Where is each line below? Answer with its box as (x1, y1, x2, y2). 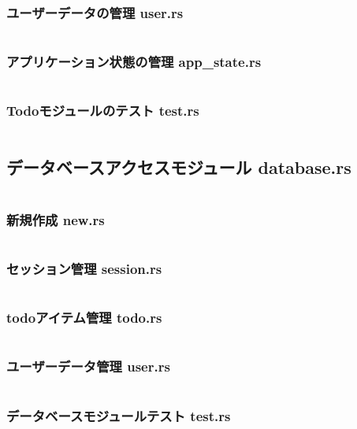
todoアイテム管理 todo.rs (6, 308, 162, 327)
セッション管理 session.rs (6, 259, 162, 278)
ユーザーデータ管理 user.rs (6, 357, 170, 376)
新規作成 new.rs (6, 209, 105, 229)
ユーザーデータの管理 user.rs (6, 2, 184, 22)
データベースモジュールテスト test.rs (6, 405, 231, 425)
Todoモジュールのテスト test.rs (6, 101, 199, 120)
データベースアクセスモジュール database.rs (6, 155, 351, 179)
